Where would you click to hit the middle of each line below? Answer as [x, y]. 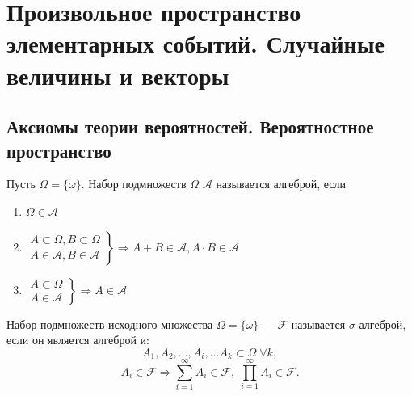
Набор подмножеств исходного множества [110, 324]
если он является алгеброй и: [78, 340]
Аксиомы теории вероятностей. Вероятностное [190, 126]
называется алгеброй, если [281, 184]
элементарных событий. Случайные [195, 43]
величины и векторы [118, 75]
